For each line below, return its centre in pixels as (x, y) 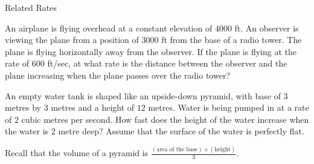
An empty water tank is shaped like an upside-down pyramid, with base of (143, 95)
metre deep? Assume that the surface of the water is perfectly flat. (181, 131)
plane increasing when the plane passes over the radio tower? (117, 75)
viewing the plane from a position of (72, 40)
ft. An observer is (267, 28)
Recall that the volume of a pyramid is (77, 153)
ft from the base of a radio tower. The (232, 40)
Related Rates (31, 7)
